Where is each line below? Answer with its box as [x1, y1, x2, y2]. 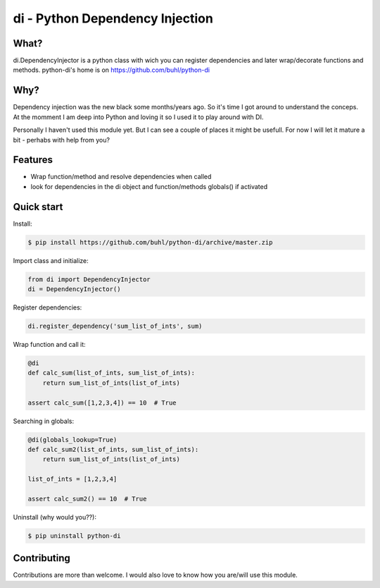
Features [13, 154, 53, 166]
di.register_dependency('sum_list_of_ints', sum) [27, 322, 203, 331]
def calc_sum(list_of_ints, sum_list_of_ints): [27, 369, 195, 377]
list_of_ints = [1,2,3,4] [27, 475, 118, 483]
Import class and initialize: [13, 256, 89, 264]
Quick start [13, 201, 63, 213]
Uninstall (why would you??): [13, 513, 96, 521]
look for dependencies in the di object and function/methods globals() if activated [30, 182, 267, 190]
